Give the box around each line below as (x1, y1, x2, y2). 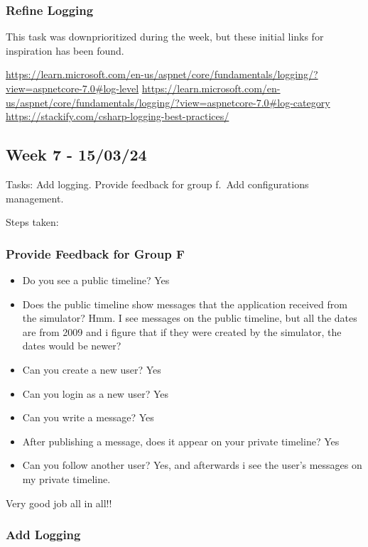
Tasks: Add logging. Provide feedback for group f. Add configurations (6, 176, 309, 191)
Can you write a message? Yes (22, 410, 154, 425)
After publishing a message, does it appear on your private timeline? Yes (22, 433, 340, 448)
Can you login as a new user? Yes (22, 386, 168, 401)
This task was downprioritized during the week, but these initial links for (6, 29, 324, 44)
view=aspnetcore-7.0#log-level (6, 81, 139, 95)
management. (6, 190, 64, 205)
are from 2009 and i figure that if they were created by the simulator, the (22, 324, 342, 339)
